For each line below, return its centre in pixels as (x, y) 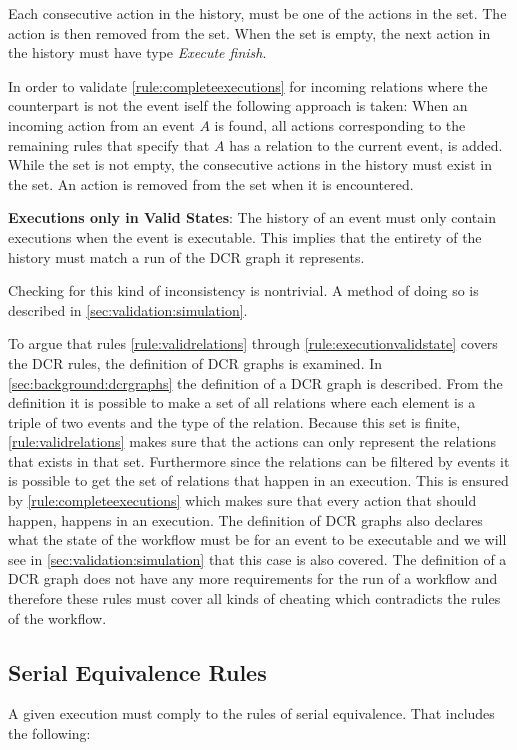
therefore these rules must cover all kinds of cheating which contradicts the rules (254, 598)
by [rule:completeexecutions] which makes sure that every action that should (242, 500)
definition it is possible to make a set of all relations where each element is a (242, 402)
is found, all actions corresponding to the (340, 124)
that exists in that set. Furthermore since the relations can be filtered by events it (259, 460)
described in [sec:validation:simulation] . (128, 309)
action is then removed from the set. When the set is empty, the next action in (249, 32)
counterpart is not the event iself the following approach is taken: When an (238, 105)
